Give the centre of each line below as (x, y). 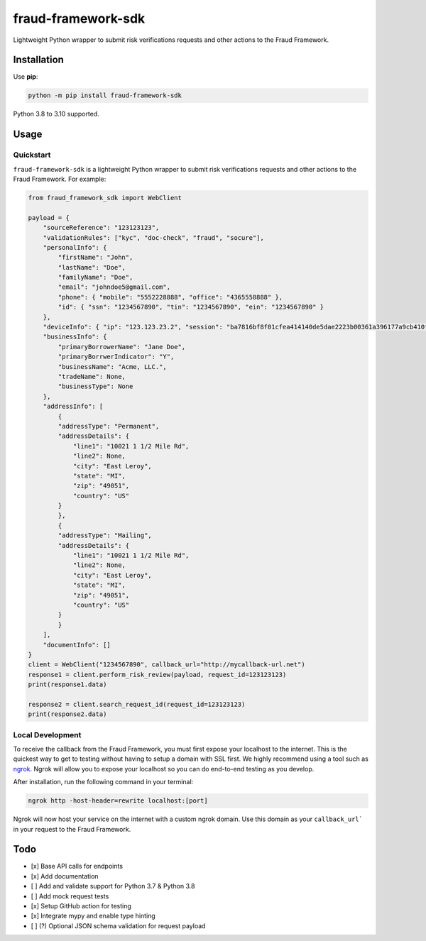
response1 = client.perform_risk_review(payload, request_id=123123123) (157, 675)
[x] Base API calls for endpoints (77, 866)
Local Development (47, 734)
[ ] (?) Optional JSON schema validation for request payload (118, 925)
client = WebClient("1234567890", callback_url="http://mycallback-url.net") (166, 665)
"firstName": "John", (95, 258)
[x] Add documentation (65, 876)
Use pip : (26, 77)
